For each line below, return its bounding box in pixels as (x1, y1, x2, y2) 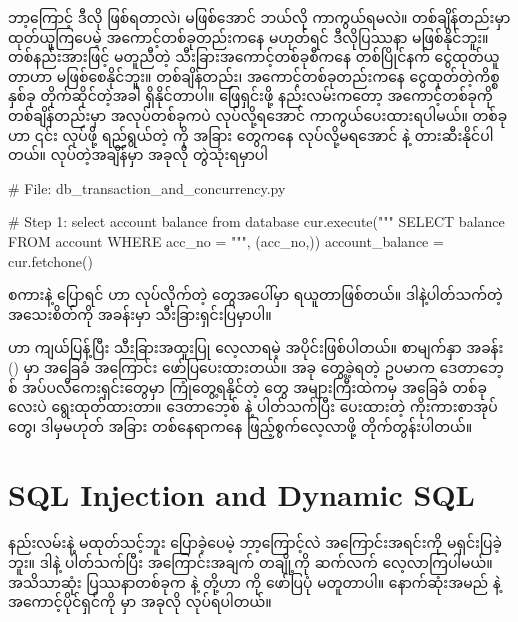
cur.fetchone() (8, 250, 93, 271)
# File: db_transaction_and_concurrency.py (8, 177, 286, 198)
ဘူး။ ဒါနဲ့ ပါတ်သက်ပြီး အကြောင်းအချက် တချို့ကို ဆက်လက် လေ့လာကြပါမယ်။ (8, 552, 493, 572)
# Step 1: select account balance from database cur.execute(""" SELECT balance (8, 211, 505, 232)
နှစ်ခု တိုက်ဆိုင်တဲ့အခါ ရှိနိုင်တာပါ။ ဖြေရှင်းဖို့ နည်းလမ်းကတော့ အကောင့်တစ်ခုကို (8, 85, 493, 106)
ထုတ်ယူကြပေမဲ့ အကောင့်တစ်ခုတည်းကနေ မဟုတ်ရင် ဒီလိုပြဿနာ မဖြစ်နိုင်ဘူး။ (8, 26, 489, 47)
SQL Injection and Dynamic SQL (8, 474, 475, 515)
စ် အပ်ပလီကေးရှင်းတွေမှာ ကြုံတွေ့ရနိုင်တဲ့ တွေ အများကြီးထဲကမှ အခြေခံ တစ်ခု (8, 376, 487, 397)
